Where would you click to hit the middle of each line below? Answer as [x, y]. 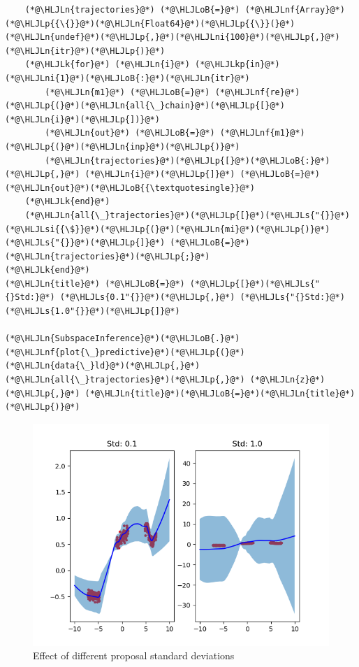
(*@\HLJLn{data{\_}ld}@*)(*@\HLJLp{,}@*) [103, 366]
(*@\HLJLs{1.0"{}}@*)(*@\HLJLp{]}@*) [93, 311]
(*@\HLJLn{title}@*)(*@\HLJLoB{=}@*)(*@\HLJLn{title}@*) [220, 393]
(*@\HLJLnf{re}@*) [257, 92]
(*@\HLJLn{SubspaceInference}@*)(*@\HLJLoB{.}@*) [123, 339]
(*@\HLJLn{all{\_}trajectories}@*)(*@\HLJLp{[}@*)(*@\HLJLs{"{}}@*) [187, 215]
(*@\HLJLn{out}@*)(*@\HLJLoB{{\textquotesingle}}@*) [130, 188]
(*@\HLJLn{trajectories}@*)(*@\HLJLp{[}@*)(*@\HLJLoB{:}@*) [188, 160]
